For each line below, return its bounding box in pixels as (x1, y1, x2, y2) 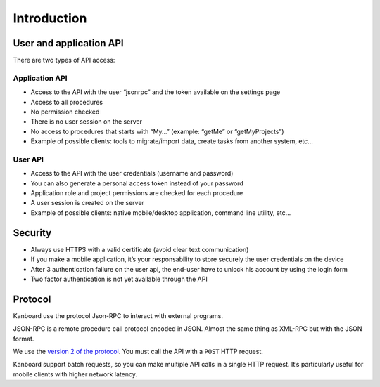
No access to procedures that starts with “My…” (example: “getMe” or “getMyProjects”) (30, 127, 284, 136)
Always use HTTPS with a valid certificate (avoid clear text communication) (30, 245, 249, 254)
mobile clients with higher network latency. (13, 369, 137, 379)
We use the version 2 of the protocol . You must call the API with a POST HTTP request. (13, 348, 264, 356)
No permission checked (30, 107, 100, 116)
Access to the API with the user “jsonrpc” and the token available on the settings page (30, 88, 281, 96)
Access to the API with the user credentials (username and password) (30, 169, 234, 178)
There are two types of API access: (13, 56, 115, 65)
